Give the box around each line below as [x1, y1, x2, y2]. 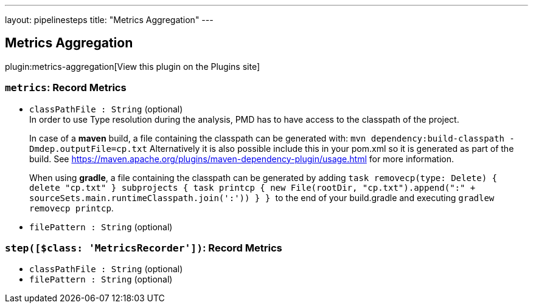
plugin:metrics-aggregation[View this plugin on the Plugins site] [5, 61, 260, 72]
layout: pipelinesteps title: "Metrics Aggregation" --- [5, 15, 214, 25]
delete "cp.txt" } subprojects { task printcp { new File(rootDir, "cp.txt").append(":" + [29, 182, 476, 193]
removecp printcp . [29, 202, 114, 213]
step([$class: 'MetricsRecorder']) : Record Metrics [5, 241, 282, 254]
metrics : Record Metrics [5, 81, 127, 94]
